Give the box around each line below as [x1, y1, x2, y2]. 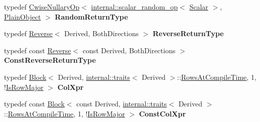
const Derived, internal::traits [76, 98, 167, 109]
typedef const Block [4, 98, 65, 109]
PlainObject [4, 11, 41, 22]
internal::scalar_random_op [91, 2, 178, 12]
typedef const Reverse [4, 45, 71, 55]
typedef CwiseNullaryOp [4, 2, 80, 12]
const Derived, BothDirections [82, 45, 176, 55]
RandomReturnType [55, 11, 128, 22]
